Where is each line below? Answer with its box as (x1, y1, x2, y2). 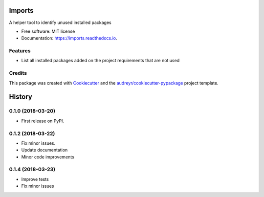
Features (9, 47, 31, 54)
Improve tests (21, 176, 49, 182)
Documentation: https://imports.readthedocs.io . (21, 35, 117, 41)
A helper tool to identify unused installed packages (9, 20, 112, 25)
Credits (9, 70, 27, 77)
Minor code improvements (21, 154, 74, 160)
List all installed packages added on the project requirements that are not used (21, 58, 180, 64)
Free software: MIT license (21, 28, 75, 34)
